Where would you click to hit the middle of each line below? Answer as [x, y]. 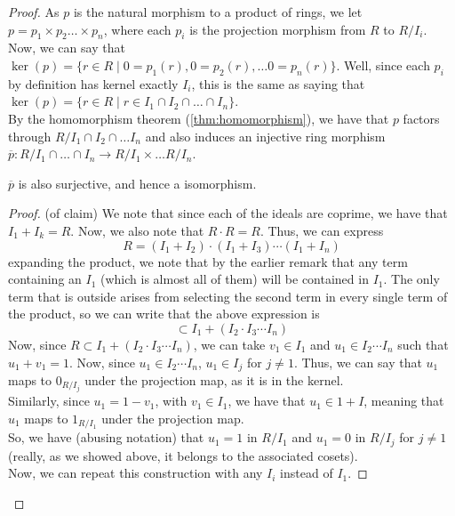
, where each [137, 29]
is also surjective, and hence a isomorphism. [137, 183]
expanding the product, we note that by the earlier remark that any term [208, 261]
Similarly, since [49, 401]
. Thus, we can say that [358, 362]
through [30, 136]
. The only [411, 279]
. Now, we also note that [137, 230]
